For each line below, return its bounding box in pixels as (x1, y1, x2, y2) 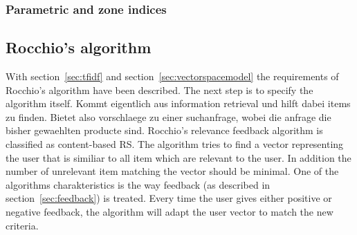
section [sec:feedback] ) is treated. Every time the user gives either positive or (6, 191, 332, 205)
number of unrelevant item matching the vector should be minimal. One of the (6, 164, 339, 178)
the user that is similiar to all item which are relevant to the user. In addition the (6, 150, 351, 164)
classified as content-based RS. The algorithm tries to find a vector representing (6, 137, 344, 151)
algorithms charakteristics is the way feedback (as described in (6, 177, 271, 191)
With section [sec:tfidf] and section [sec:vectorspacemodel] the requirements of (6, 69, 339, 84)
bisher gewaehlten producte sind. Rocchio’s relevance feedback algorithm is (6, 123, 323, 138)
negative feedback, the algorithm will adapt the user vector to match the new (6, 204, 333, 218)
